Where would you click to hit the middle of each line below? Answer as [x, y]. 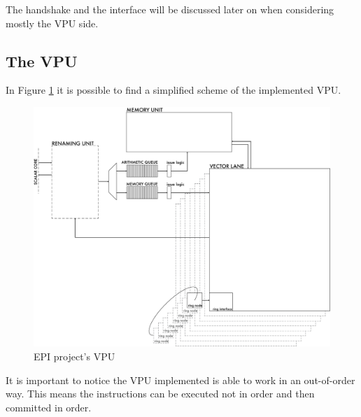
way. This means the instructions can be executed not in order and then [160, 394]
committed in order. [49, 407]
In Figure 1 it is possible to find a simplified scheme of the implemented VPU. [174, 90]
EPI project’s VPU [75, 356]
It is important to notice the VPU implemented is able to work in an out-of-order [180, 380]
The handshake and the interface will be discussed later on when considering [170, 9]
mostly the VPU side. [52, 23]
